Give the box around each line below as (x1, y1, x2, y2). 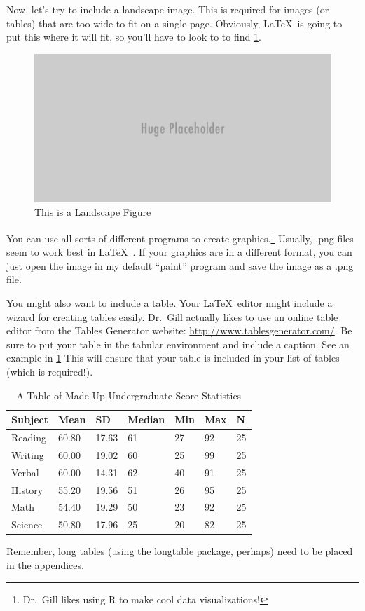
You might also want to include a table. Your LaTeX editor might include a (6, 296, 333, 310)
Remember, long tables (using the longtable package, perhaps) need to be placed (6, 544, 353, 558)
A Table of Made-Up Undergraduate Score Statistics (16, 387, 242, 402)
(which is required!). (6, 364, 93, 378)
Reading (11, 430, 46, 444)
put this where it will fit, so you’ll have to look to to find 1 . (6, 29, 261, 44)
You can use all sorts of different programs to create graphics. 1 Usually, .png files (6, 228, 354, 245)
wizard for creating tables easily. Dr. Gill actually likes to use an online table (6, 309, 338, 324)
